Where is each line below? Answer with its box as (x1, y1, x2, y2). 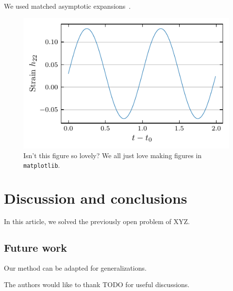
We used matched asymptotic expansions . (4, 1, 131, 11)
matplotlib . (23, 160, 60, 170)
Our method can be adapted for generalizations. (4, 263, 147, 273)
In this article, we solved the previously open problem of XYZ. (4, 216, 190, 226)
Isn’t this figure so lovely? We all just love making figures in (23, 150, 202, 160)
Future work (4, 240, 67, 255)
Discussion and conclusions (4, 188, 187, 208)
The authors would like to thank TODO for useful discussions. (4, 279, 190, 289)
